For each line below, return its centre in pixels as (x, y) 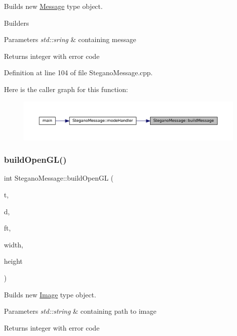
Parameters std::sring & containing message (70, 39)
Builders (17, 23)
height (13, 261)
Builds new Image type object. (50, 294)
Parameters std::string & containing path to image (80, 311)
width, (14, 244)
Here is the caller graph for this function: (66, 89)
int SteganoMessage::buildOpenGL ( (59, 178)
